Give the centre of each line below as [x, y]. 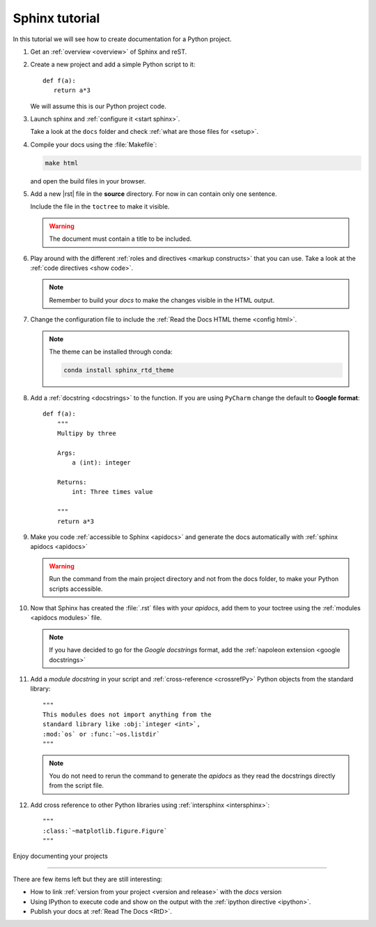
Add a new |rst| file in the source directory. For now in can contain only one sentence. [154, 194]
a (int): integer [102, 463]
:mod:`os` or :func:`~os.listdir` [101, 734]
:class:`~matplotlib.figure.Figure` [105, 831]
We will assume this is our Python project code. [98, 106]
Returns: [72, 482]
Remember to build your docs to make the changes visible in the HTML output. [162, 300]
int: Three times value [112, 492]
